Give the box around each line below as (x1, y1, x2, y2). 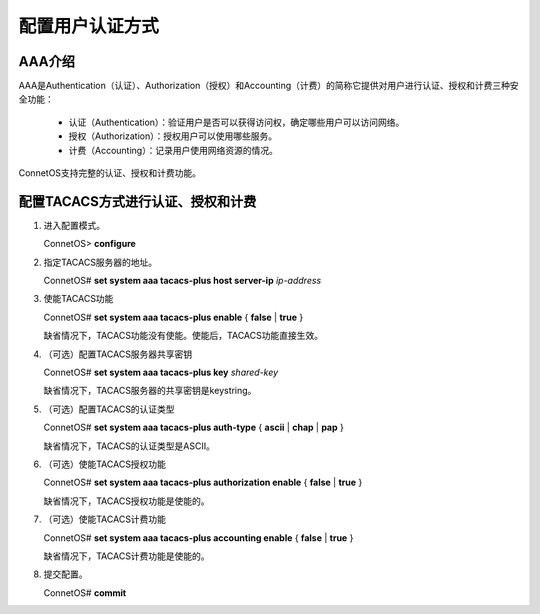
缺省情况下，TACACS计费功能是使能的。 (43, 550, 210, 562)
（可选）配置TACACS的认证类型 (43, 403, 175, 415)
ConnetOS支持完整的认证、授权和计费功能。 (18, 167, 202, 179)
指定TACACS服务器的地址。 (43, 256, 158, 268)
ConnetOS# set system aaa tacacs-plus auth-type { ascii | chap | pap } (43, 421, 344, 434)
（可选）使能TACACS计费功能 (43, 513, 167, 525)
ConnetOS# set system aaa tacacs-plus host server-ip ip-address (43, 275, 322, 287)
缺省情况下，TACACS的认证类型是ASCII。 (43, 440, 215, 452)
